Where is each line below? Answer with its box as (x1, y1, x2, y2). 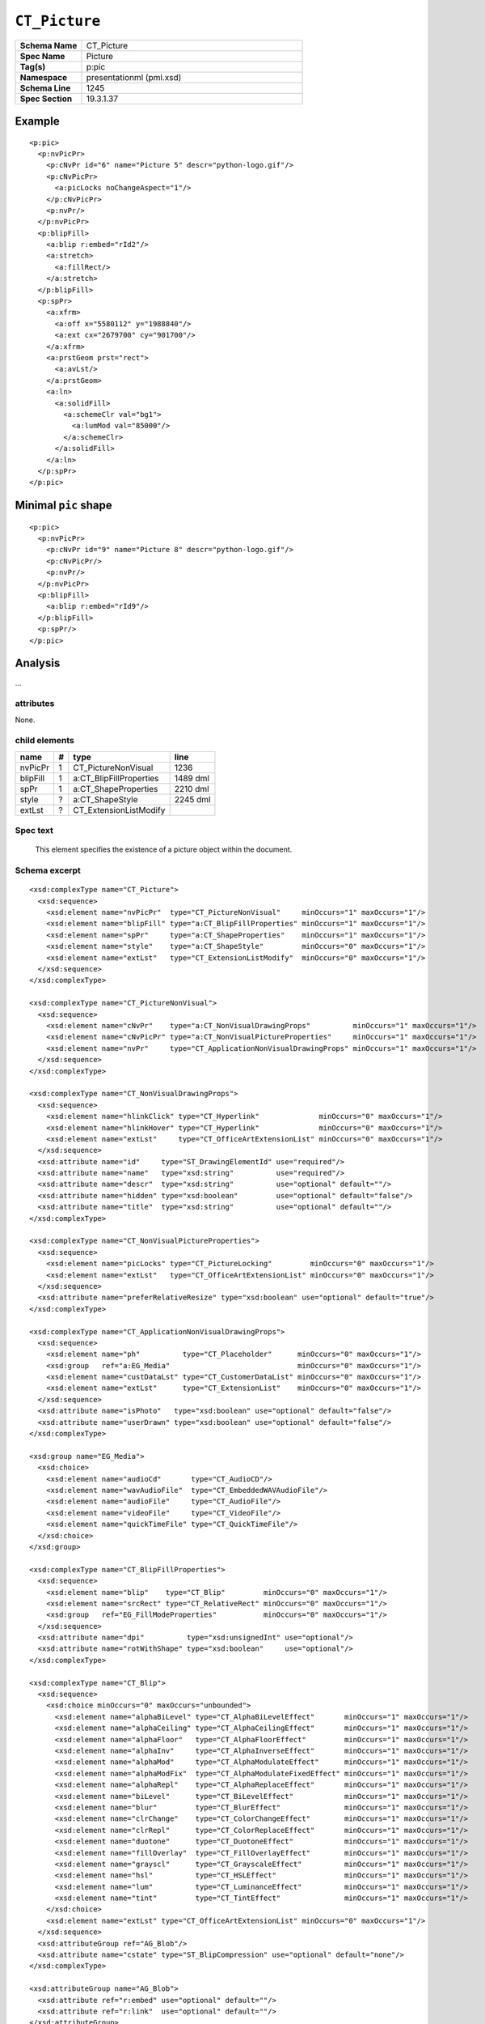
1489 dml (174, 772, 210, 784)
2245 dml (174, 793, 211, 805)
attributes (15, 698, 55, 709)
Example (15, 114, 60, 128)
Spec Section (19, 93, 73, 104)
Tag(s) (19, 61, 46, 72)
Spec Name (19, 50, 65, 62)
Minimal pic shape (15, 499, 112, 512)
